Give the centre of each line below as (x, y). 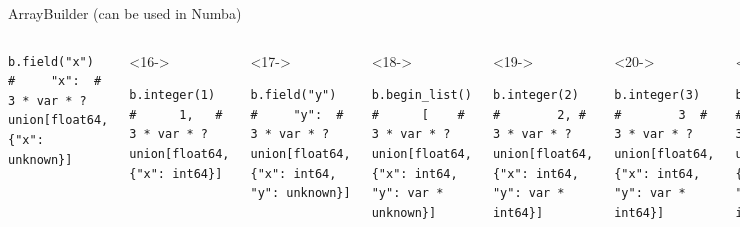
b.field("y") (293, 95)
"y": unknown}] (300, 193)
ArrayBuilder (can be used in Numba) (125, 13)
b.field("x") (51, 61)
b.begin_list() (421, 95)
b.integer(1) (172, 95)
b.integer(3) (657, 95)
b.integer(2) (535, 95)
